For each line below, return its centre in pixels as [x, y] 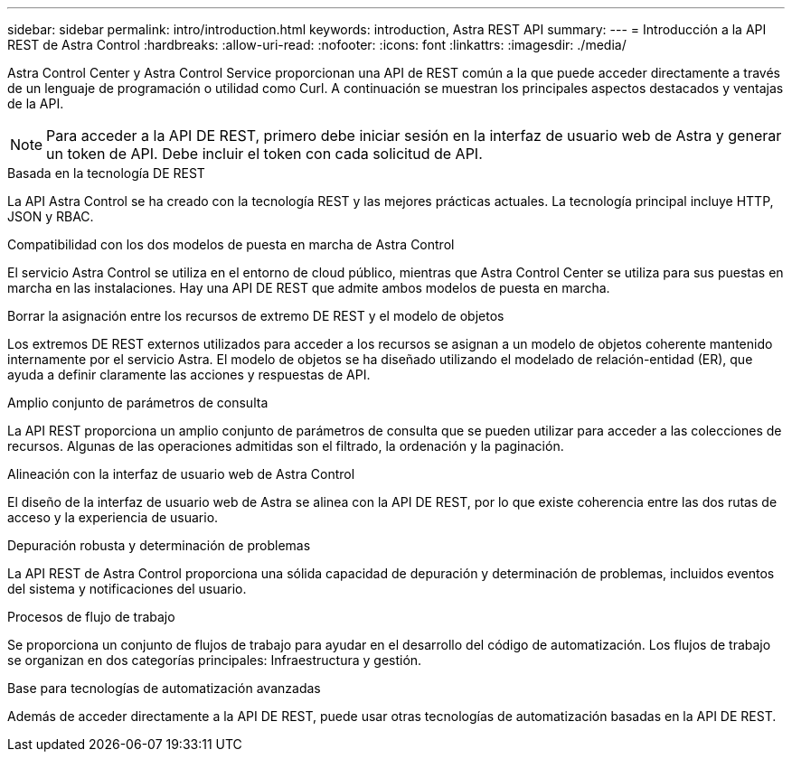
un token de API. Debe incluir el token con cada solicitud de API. [264, 154]
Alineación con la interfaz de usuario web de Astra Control [181, 474]
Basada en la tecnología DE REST [106, 173]
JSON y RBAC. [51, 216]
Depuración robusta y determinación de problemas [159, 545]
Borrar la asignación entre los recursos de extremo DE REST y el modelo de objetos [256, 316]
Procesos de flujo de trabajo [91, 617]
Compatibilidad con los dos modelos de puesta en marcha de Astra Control [231, 244]
